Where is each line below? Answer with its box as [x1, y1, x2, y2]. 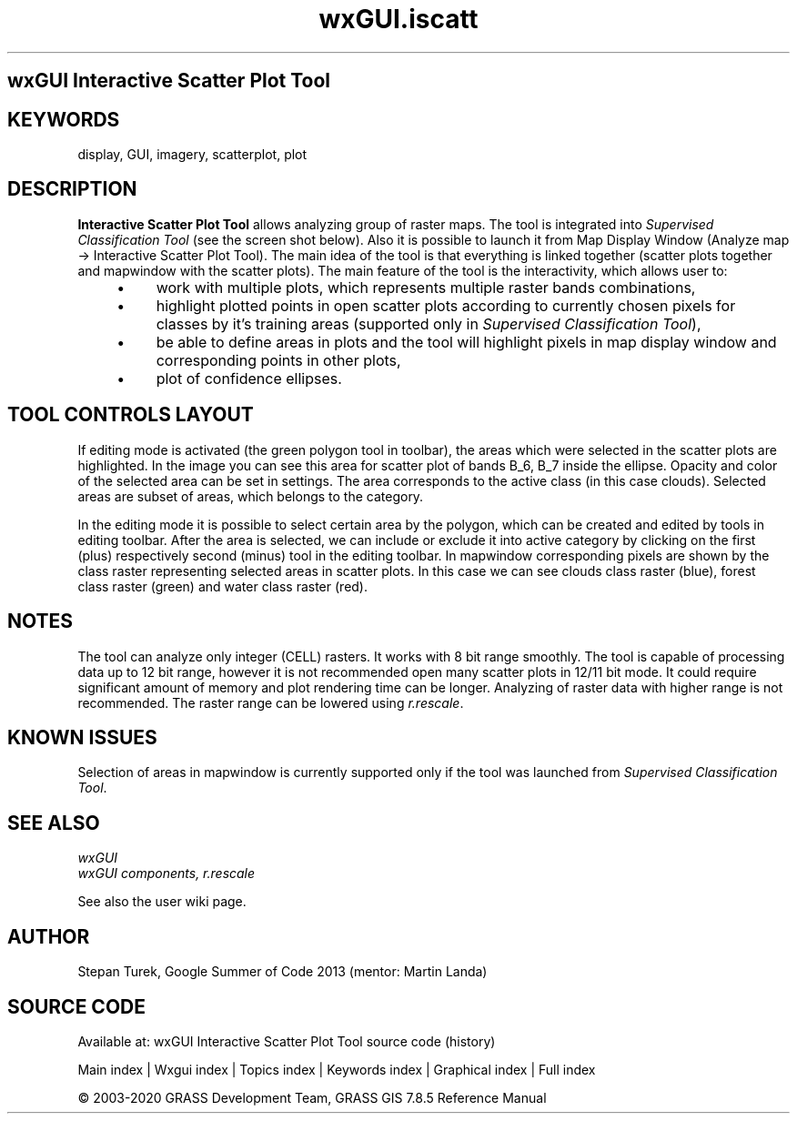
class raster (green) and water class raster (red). [77, 578, 368, 594]
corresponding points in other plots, [156, 350, 401, 369]
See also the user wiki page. [77, 894, 247, 910]
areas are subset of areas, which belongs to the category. [77, 488, 424, 504]
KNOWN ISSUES [7, 725, 157, 749]
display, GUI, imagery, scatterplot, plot [77, 146, 308, 163]
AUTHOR [7, 924, 90, 948]
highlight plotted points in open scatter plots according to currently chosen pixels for [156, 296, 736, 315]
